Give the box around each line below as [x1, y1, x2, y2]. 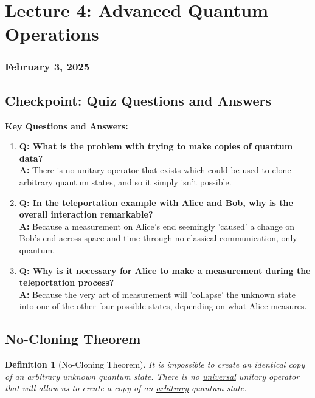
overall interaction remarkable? [19, 208, 153, 221]
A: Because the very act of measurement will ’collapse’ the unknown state [19, 287, 296, 300]
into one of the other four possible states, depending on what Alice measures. [19, 300, 307, 312]
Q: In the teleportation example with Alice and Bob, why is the [19, 196, 293, 208]
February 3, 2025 [5, 59, 90, 74]
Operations [5, 21, 99, 46]
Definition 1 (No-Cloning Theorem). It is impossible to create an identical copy [5, 358, 305, 371]
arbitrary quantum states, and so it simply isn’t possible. [19, 175, 232, 188]
